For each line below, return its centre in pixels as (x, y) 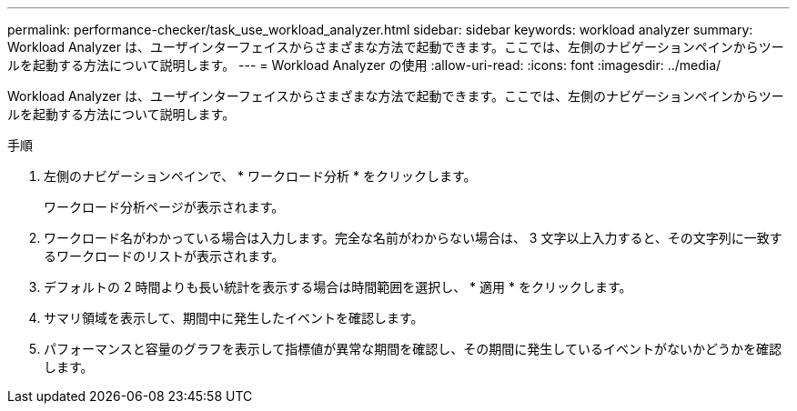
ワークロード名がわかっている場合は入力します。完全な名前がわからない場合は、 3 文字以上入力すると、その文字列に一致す (413, 238)
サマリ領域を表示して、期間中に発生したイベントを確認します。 (234, 318)
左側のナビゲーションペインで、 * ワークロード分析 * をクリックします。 (260, 176)
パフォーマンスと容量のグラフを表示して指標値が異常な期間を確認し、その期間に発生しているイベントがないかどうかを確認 (413, 349)
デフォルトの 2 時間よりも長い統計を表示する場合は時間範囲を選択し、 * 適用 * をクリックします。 (338, 287)
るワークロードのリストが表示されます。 (164, 256)
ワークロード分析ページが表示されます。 (164, 207)
